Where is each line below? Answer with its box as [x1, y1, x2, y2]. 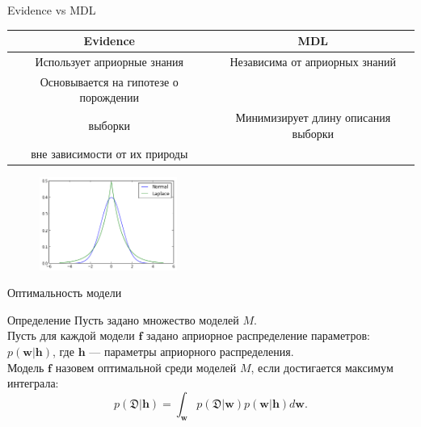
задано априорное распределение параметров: [145, 327, 370, 344]
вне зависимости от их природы [31, 144, 188, 161]
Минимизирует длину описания [235, 109, 391, 126]
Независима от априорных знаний [229, 52, 397, 69]
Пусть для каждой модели [7, 327, 135, 344]
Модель [7, 358, 44, 375]
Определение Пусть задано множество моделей [7, 311, 239, 328]
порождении [79, 89, 140, 106]
